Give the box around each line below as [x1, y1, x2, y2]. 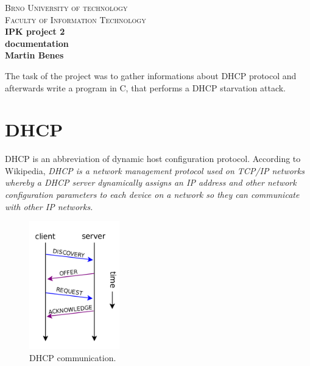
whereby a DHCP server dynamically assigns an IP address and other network [5, 176, 297, 189]
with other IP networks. [5, 200, 93, 213]
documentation [5, 37, 69, 49]
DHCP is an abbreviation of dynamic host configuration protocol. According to [5, 152, 301, 165]
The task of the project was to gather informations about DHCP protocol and [5, 69, 297, 82]
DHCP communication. [29, 351, 116, 364]
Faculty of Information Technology [5, 13, 146, 26]
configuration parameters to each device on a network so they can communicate [5, 188, 300, 201]
